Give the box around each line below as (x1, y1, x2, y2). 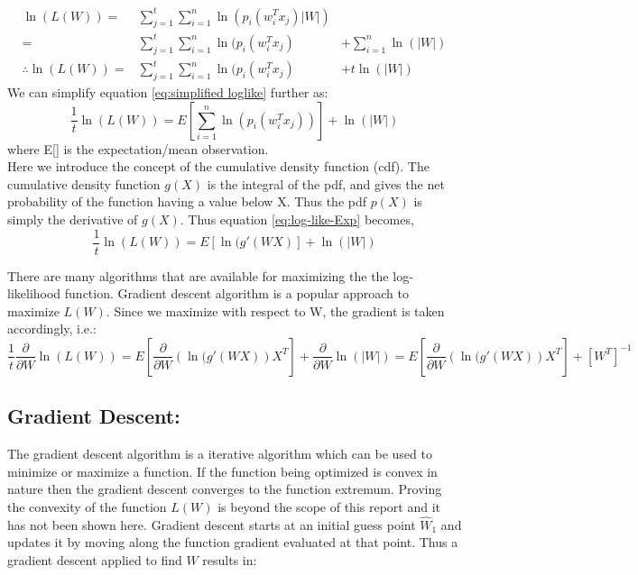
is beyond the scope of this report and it (217, 497, 441, 516)
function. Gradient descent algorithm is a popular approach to (64, 284, 409, 303)
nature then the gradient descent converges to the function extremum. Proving (7, 479, 442, 498)
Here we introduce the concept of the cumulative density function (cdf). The (7, 157, 430, 176)
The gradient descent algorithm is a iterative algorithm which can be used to (7, 444, 432, 463)
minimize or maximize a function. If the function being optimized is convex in (7, 461, 438, 480)
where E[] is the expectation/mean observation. (7, 139, 269, 158)
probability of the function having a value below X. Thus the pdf (7, 192, 367, 211)
